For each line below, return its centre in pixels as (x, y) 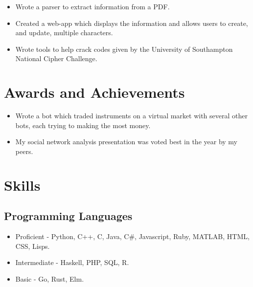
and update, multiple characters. (64, 33)
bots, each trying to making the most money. (83, 125)
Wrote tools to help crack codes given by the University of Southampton (124, 49)
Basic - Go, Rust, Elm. (50, 278)
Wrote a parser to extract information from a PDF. (92, 6)
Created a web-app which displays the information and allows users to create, (132, 23)
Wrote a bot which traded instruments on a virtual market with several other (131, 116)
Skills (22, 185)
